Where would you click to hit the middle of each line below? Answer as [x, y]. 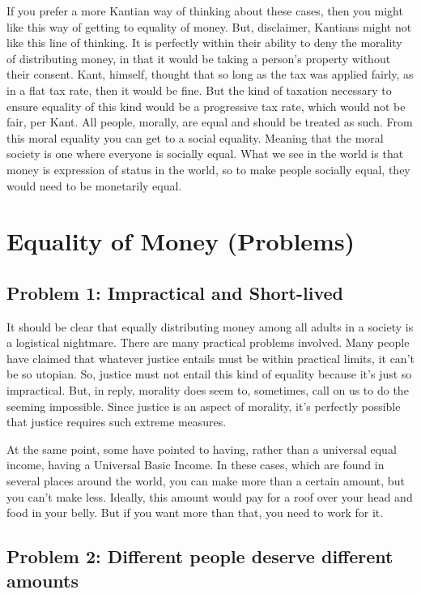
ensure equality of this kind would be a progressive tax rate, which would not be [206, 106]
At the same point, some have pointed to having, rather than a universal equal [202, 449]
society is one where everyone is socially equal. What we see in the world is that [205, 154]
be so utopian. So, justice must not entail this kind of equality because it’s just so [209, 374]
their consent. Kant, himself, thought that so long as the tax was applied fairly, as [210, 74]
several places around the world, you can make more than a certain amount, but [206, 481]
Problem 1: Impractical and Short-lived [175, 292]
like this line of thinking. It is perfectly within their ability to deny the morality [204, 43]
